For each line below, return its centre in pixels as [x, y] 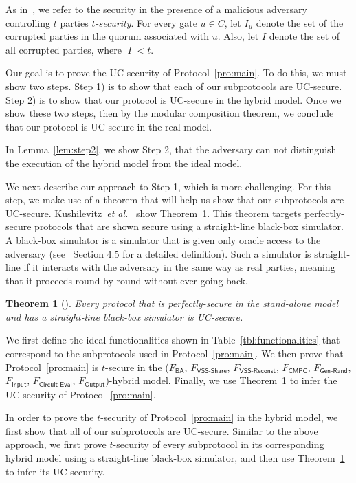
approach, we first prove [56, 444]
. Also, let [238, 36]
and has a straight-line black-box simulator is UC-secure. [124, 316]
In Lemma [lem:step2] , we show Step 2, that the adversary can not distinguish [171, 149]
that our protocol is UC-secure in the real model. [109, 126]
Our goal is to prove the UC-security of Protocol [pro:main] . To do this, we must [176, 72]
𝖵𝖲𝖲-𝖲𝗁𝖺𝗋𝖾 [212, 371]
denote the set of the [300, 22]
